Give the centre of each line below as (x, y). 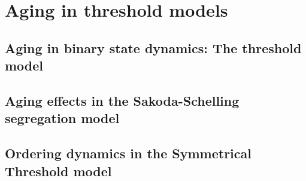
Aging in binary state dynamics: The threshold (153, 47)
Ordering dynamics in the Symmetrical (128, 153)
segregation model (62, 118)
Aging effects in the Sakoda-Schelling (122, 100)
